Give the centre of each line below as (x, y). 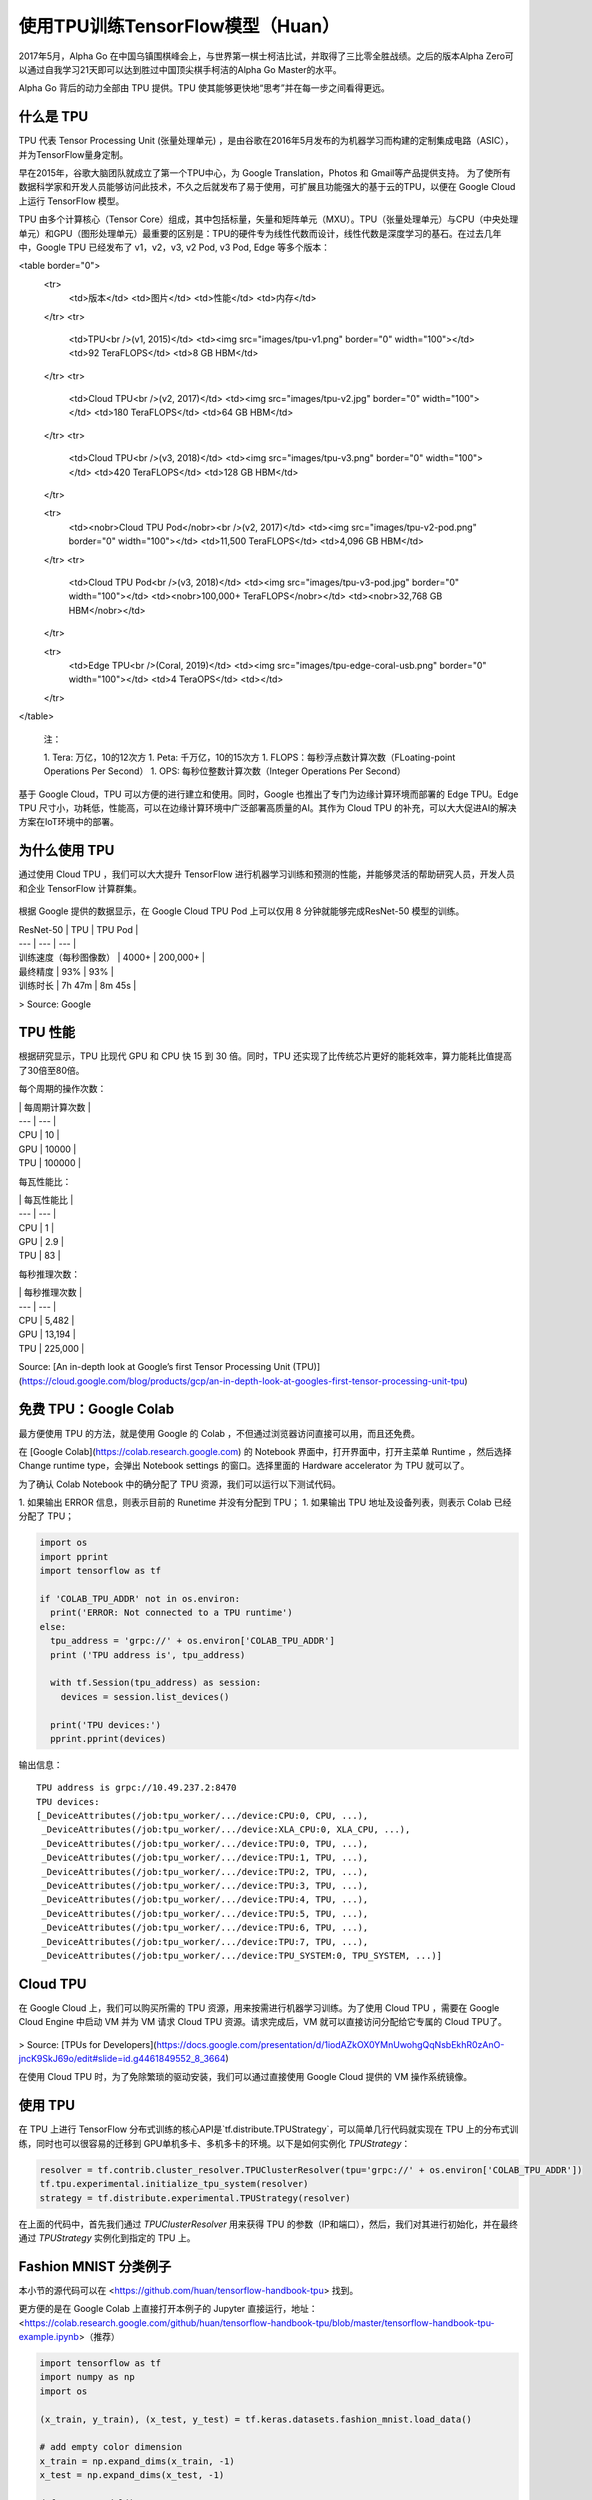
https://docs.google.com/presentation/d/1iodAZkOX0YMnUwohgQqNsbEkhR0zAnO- (330, 2044)
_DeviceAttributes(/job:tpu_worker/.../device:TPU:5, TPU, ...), (205, 1913)
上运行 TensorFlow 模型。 (71, 201)
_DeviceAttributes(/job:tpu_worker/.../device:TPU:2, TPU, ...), (205, 1871)
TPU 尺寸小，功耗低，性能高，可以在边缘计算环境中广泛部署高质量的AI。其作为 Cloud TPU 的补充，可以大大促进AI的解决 (267, 808)
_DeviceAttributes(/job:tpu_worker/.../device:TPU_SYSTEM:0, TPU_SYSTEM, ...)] (242, 1955)
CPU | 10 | (39, 1135)
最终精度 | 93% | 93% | (66, 971)
